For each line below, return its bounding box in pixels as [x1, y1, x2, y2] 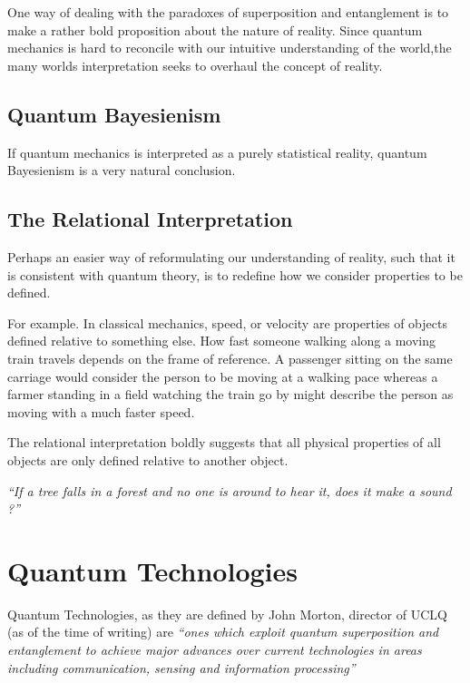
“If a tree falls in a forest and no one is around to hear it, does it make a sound [7, 481, 452, 500]
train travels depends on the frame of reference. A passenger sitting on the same [7, 348, 453, 367]
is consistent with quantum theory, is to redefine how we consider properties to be [7, 265, 463, 284]
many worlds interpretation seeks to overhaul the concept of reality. [7, 55, 383, 74]
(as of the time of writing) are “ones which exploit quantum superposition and [7, 622, 439, 641]
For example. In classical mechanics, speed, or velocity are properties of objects [7, 313, 447, 332]
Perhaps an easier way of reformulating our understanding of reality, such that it [7, 247, 455, 266]
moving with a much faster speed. [7, 402, 195, 421]
